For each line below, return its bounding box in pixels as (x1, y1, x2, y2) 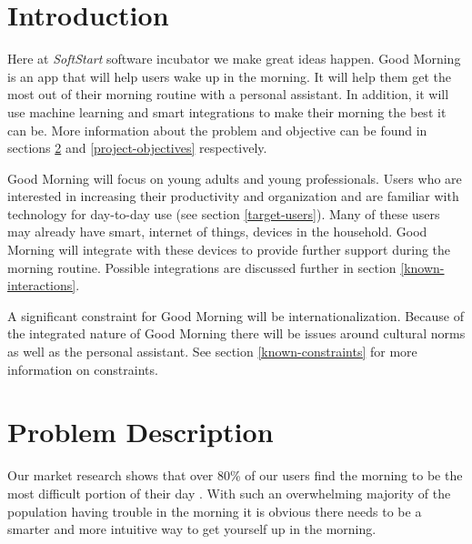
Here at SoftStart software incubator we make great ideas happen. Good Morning (7, 49, 461, 68)
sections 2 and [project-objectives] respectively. (7, 138, 267, 157)
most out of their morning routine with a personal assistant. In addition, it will (7, 85, 449, 104)
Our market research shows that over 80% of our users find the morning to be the (7, 466, 463, 485)
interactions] (7, 276, 76, 295)
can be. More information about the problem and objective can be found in (7, 120, 427, 139)
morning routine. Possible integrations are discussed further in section (7, 257, 397, 277)
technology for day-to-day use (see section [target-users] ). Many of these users (7, 204, 440, 223)
